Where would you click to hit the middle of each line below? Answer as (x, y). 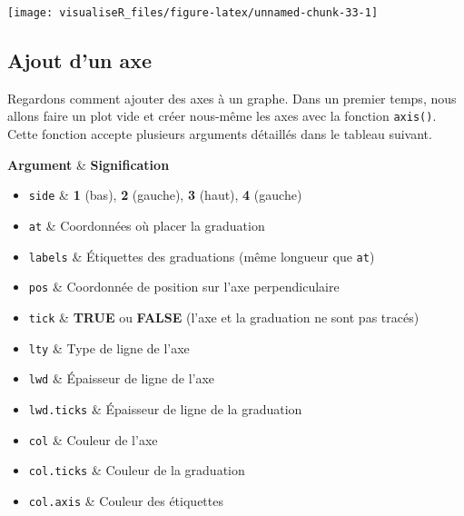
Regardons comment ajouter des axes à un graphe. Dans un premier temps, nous (232, 98)
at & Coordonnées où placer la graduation (147, 225)
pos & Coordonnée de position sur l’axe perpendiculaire (184, 287)
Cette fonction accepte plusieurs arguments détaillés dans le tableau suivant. (220, 134)
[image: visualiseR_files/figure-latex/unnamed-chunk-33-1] (193, 13)
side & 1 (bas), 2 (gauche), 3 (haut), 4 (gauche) (165, 195)
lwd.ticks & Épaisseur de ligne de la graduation (165, 408)
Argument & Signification (89, 164)
